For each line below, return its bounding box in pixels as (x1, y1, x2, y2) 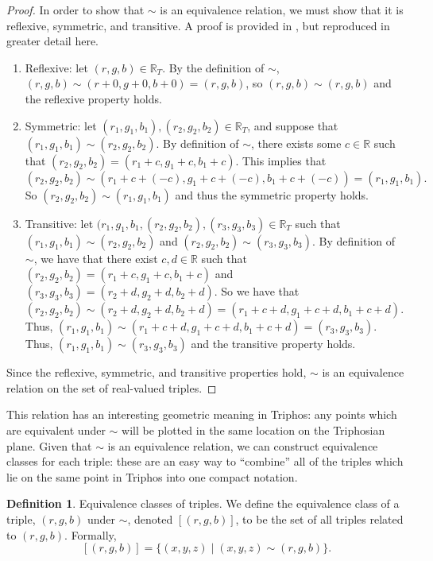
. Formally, (64, 526, 117, 543)
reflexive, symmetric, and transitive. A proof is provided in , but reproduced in (6, 17, 390, 33)
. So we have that (214, 283, 300, 300)
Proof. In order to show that (6, 2, 145, 17)
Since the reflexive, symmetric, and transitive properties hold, (6, 364, 307, 381)
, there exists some (250, 134, 342, 151)
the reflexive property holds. (25, 90, 162, 106)
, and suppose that (247, 117, 338, 133)
